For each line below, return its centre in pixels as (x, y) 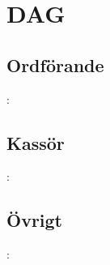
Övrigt (35, 220)
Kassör (36, 142)
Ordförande (55, 64)
